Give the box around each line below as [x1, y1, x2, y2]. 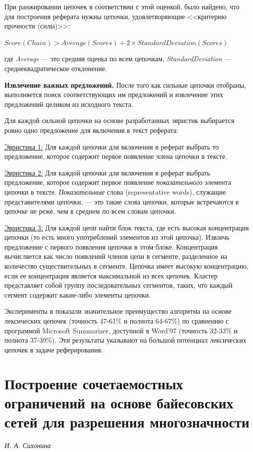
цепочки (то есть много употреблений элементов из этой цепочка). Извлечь [4, 232, 230, 242]
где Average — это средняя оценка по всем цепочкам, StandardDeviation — [4, 53, 231, 64]
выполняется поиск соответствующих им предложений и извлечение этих [4, 89, 224, 100]
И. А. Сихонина [4, 440, 51, 450]
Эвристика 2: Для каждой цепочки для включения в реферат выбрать [4, 167, 210, 177]
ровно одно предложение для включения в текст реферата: [4, 125, 179, 135]
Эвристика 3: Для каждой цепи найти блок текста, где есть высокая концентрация [4, 222, 249, 232]
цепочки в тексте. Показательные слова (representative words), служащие [4, 186, 226, 197]
